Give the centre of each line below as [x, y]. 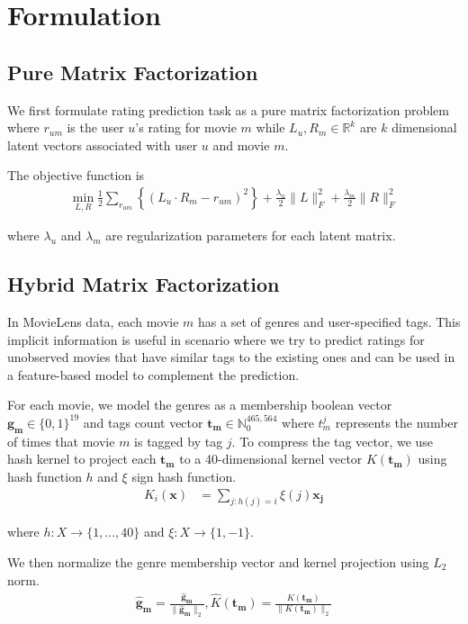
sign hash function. [184, 476]
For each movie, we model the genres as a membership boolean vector [200, 405]
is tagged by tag [179, 441]
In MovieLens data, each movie [93, 321]
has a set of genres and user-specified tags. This [329, 321]
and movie [241, 145]
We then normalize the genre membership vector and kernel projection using [218, 562]
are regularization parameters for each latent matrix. [251, 235]
